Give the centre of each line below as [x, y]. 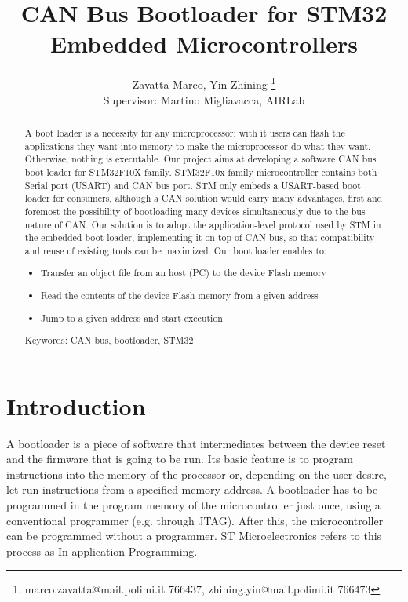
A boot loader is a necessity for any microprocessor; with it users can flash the [185, 132]
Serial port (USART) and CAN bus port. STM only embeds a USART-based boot [193, 185]
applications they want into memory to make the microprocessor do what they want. [198, 146]
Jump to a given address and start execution [132, 317]
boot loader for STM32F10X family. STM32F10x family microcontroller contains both [201, 171]
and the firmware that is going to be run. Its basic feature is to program [180, 459]
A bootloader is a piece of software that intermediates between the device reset [196, 443]
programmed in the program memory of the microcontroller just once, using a [193, 505]
